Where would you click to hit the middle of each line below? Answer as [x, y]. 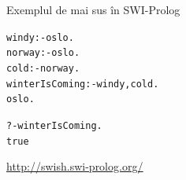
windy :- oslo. [40, 37]
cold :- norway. [43, 68]
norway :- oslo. [43, 53]
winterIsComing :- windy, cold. [83, 84]
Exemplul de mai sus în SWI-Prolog [93, 9]
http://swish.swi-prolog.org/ [75, 166]
